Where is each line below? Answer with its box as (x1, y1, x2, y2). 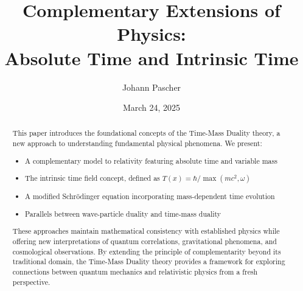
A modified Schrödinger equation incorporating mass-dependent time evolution (25, 191, 275, 202)
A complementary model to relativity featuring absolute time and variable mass (25, 155, 277, 166)
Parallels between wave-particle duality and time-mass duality (25, 208, 221, 219)
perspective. (12, 276, 50, 287)
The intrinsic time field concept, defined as (25, 173, 160, 183)
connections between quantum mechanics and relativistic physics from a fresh (12, 266, 258, 276)
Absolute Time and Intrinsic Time (4, 45, 299, 70)
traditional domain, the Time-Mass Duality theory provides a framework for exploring (12, 256, 285, 267)
